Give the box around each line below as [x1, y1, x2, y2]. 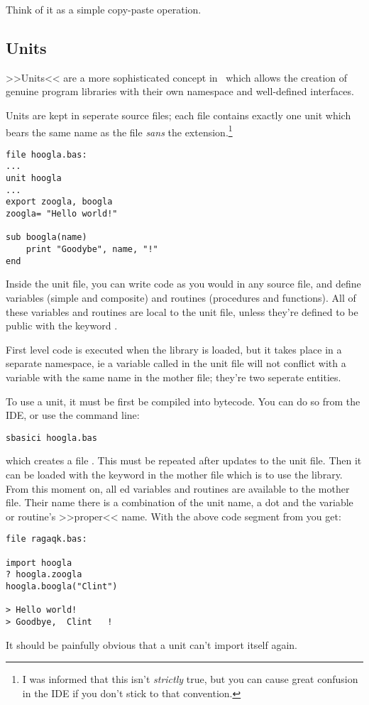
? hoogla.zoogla [6, 569, 82, 580]
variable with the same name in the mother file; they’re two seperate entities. [6, 369, 341, 384]
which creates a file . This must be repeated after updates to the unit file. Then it [6, 453, 362, 468]
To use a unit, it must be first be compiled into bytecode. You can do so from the [6, 393, 360, 408]
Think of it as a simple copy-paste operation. [6, 2, 202, 16]
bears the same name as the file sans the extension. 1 [6, 122, 233, 139]
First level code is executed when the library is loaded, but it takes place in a [6, 341, 342, 356]
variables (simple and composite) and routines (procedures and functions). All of [6, 290, 356, 305]
